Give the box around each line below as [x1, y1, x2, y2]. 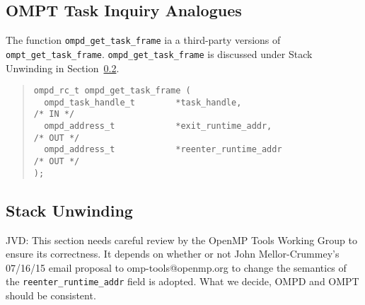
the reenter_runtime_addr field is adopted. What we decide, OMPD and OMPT [6, 274, 359, 289]
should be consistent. [6, 288, 96, 302]
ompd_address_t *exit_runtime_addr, [44, 121, 272, 132]
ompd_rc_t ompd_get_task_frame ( [33, 86, 191, 96]
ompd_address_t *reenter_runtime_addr [44, 144, 282, 155]
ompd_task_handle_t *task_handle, [44, 97, 242, 108]
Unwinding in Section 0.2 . [6, 60, 120, 75]
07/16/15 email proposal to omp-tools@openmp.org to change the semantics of [6, 260, 347, 275]
